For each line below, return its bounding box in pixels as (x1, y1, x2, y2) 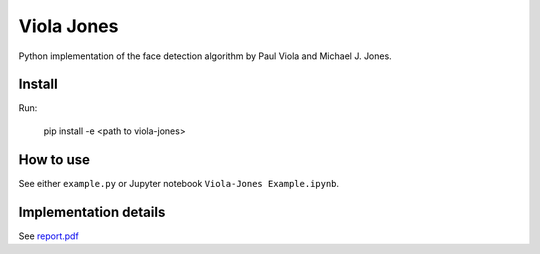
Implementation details (18, 203, 166, 220)
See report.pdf (18, 230, 79, 242)
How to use (18, 151, 90, 168)
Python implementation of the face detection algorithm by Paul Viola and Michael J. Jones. (18, 50, 392, 62)
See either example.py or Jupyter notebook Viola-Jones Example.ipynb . (18, 177, 340, 189)
